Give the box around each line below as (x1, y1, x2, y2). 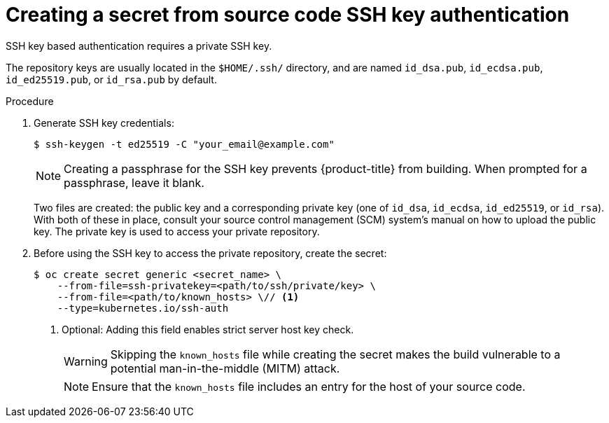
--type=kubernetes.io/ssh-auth (57, 302, 229, 314)
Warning (64, 354, 108, 368)
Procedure (6, 95, 54, 107)
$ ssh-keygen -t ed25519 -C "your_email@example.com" (34, 138, 335, 150)
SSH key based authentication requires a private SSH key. (6, 39, 272, 52)
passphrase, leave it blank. (64, 175, 204, 190)
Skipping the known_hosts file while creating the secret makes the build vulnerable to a (110, 347, 561, 361)
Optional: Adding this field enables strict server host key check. (62, 323, 354, 335)
